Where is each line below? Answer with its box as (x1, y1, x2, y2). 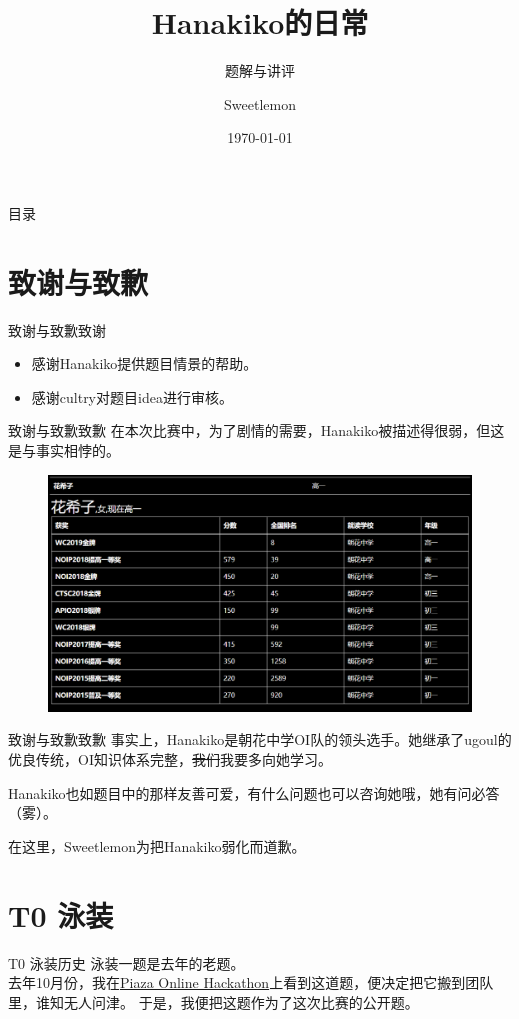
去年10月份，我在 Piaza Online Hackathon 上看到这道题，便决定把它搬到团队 (8, 972, 494, 993)
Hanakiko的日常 (151, 2, 369, 43)
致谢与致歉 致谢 (8, 319, 106, 340)
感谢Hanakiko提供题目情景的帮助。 (31, 353, 258, 374)
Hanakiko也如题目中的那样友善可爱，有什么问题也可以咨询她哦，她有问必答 (8, 782, 500, 803)
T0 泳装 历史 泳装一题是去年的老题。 (8, 952, 245, 973)
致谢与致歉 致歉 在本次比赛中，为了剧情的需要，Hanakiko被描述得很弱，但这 (8, 420, 505, 441)
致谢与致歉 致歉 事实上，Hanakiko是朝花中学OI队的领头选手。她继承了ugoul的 (8, 729, 512, 750)
